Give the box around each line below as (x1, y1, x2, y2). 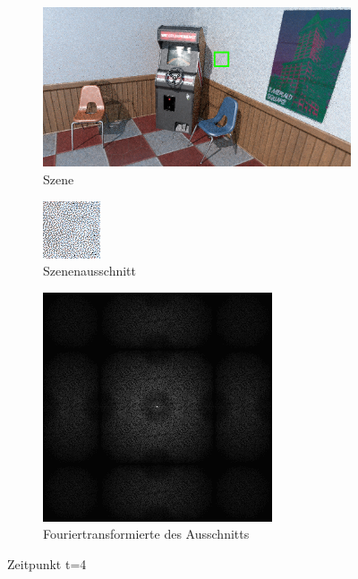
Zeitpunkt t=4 (7, 554, 87, 573)
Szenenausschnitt (43, 261, 136, 280)
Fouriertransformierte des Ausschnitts (43, 524, 250, 543)
